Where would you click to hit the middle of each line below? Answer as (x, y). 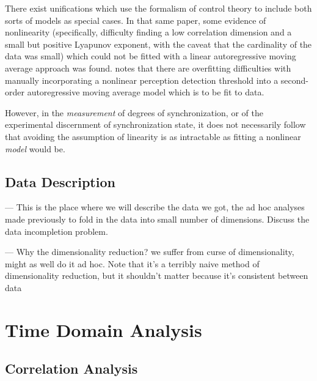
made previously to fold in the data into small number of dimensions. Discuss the (157, 219)
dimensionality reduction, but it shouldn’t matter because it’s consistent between (157, 276)
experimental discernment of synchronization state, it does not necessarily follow (155, 124)
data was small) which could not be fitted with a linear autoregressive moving (151, 56)
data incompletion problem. (56, 231)
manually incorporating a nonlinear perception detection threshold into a (142, 80)
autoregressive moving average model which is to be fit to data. (146, 92)
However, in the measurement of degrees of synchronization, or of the (134, 112)
